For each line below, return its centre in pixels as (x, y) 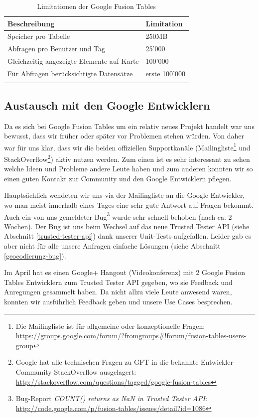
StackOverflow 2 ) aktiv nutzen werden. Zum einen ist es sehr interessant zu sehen (127, 158)
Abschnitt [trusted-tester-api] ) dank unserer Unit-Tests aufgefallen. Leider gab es (128, 236)
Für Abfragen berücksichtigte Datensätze (70, 73)
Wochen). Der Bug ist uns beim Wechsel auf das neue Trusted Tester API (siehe (127, 226)
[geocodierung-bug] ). (35, 255)
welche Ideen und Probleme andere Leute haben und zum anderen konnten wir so (129, 169)
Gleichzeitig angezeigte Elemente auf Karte (73, 61)
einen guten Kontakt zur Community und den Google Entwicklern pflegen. (118, 178)
